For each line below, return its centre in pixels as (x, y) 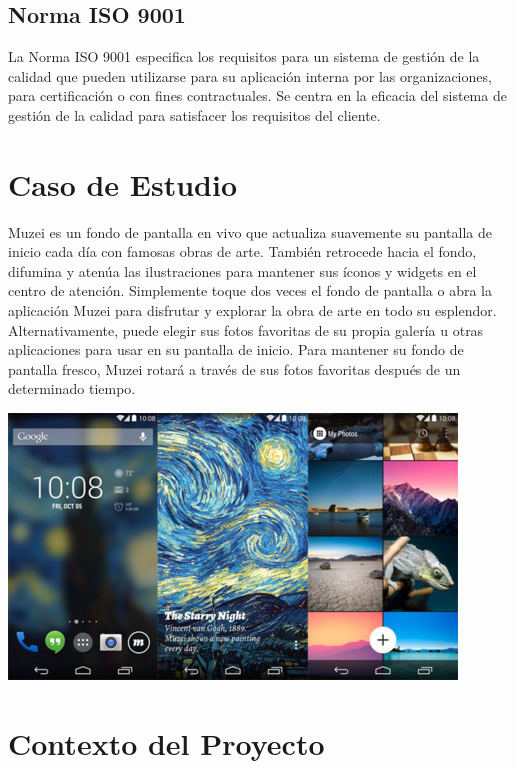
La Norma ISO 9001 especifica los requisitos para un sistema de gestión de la (244, 56)
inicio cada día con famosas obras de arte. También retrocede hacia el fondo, (242, 251)
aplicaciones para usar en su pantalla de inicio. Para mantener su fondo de (236, 349)
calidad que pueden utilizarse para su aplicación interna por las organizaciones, (250, 75)
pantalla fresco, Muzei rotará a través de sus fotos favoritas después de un (234, 368)
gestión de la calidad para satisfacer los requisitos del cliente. (194, 114)
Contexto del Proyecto (166, 742)
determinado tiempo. (72, 388)
